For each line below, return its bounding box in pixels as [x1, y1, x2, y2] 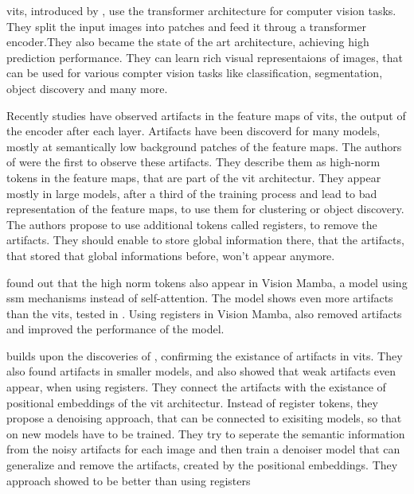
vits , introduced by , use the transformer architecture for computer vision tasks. [6, 2, 396, 18]
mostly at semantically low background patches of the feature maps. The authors [6, 138, 402, 154]
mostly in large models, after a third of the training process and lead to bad [6, 185, 377, 201]
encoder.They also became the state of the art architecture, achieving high [6, 33, 369, 50]
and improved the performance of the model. [6, 321, 225, 337]
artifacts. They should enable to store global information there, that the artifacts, [6, 231, 404, 248]
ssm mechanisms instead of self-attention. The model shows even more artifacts [6, 290, 393, 306]
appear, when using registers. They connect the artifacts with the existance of [6, 379, 386, 395]
